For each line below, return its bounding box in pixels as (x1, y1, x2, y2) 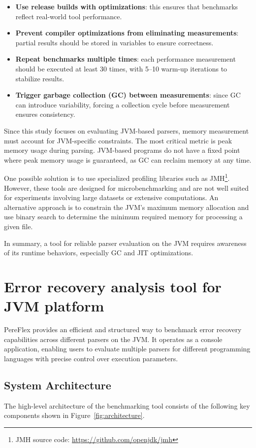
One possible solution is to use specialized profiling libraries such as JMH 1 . (4, 172, 230, 183)
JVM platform (4, 296, 104, 316)
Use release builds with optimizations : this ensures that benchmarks (15, 1, 238, 11)
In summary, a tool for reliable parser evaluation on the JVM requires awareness (4, 238, 247, 248)
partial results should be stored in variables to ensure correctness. (15, 37, 214, 47)
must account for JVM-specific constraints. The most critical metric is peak (4, 135, 232, 145)
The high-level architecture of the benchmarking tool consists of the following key (4, 400, 250, 411)
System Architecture (4, 377, 111, 392)
